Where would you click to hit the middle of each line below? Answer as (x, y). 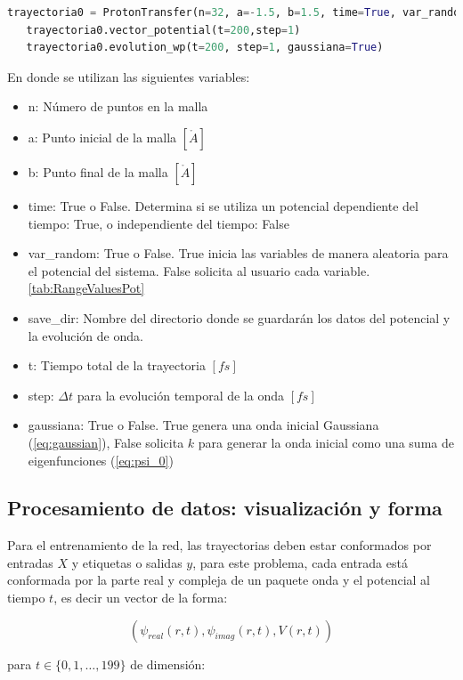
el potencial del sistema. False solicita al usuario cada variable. (199, 270)
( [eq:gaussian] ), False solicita (106, 442)
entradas (30, 562)
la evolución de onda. (85, 335)
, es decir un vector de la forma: (141, 598)
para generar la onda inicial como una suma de (326, 442)
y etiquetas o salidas (127, 562)
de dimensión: (168, 664)
